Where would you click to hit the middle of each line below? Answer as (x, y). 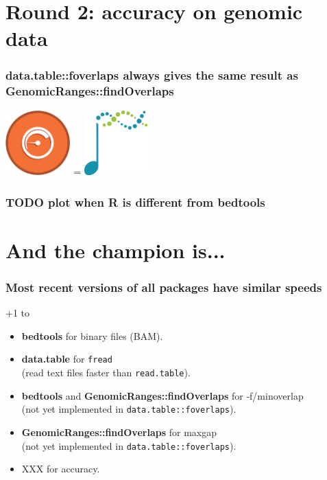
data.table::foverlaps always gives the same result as (152, 75)
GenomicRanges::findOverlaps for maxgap (119, 432)
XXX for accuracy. (61, 469)
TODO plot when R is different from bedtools (135, 202)
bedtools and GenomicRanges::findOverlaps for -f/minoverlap (162, 395)
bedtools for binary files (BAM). (92, 335)
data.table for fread (67, 359)
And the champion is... (116, 250)
